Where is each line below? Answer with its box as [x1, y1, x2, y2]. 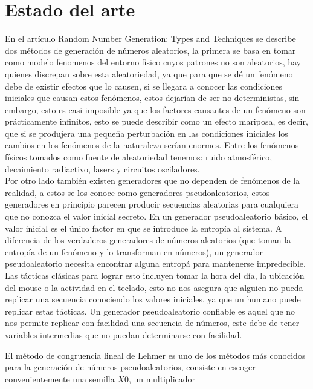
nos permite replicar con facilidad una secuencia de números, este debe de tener [5, 316, 300, 329]
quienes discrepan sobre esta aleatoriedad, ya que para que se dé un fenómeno [5, 67, 293, 80]
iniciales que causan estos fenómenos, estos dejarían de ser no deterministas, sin [5, 91, 300, 104]
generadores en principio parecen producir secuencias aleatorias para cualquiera [5, 198, 299, 211]
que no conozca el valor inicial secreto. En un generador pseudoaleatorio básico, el [5, 210, 308, 223]
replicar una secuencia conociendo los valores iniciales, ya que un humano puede [5, 293, 301, 306]
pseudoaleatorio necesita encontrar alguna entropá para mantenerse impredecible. [5, 257, 306, 270]
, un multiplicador [128, 372, 196, 385]
